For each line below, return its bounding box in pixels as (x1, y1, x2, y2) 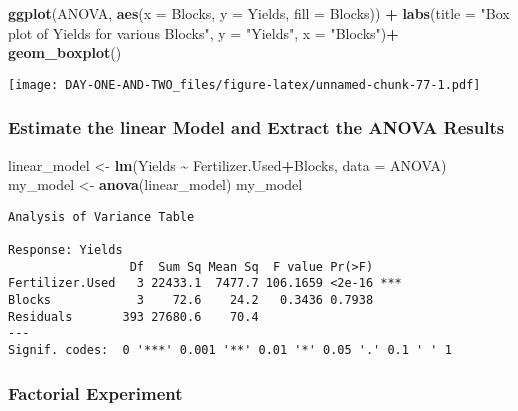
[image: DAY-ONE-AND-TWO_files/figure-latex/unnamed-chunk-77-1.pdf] (8, 77, 481, 92)
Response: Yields (8, 243, 123, 258)
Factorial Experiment (8, 380, 183, 405)
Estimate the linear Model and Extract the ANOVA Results (8, 115, 505, 140)
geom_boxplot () (8, 42, 122, 63)
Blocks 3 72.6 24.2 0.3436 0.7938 (8, 293, 374, 308)
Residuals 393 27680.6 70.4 (8, 309, 259, 324)
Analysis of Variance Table (8, 209, 195, 224)
